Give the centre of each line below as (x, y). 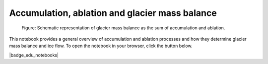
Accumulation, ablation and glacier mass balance (113, 13)
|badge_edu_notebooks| (34, 55)
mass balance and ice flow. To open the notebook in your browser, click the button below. (101, 46)
